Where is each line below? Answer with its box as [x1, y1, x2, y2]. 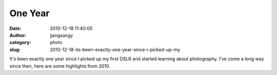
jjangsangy [50, 32, 73, 38]
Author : [9, 32, 27, 38]
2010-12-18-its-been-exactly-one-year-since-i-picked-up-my [50, 46, 181, 53]
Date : [9, 25, 22, 31]
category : [9, 40, 31, 46]
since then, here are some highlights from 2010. [9, 63, 110, 69]
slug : [9, 46, 21, 53]
